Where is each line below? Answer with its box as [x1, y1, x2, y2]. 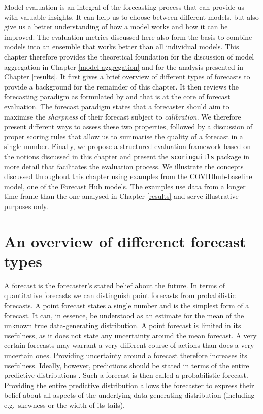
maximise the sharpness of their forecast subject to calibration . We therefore [4, 111, 241, 122]
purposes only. [4, 200, 48, 211]
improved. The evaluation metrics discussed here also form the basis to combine [4, 31, 252, 42]
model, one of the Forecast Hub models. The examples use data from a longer [4, 181, 246, 191]
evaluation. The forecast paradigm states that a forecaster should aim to [4, 101, 229, 111]
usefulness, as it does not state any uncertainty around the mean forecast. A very [4, 330, 257, 340]
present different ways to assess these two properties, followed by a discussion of [4, 121, 252, 132]
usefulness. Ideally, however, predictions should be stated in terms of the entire [4, 360, 249, 370]
